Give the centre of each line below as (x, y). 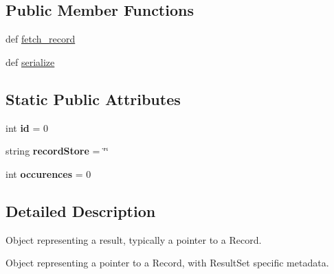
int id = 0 (27, 127)
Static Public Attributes (93, 99)
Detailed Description (81, 210)
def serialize (30, 61)
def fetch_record (41, 39)
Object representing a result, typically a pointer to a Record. (134, 239)
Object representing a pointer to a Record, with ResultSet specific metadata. (167, 263)
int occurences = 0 (48, 173)
